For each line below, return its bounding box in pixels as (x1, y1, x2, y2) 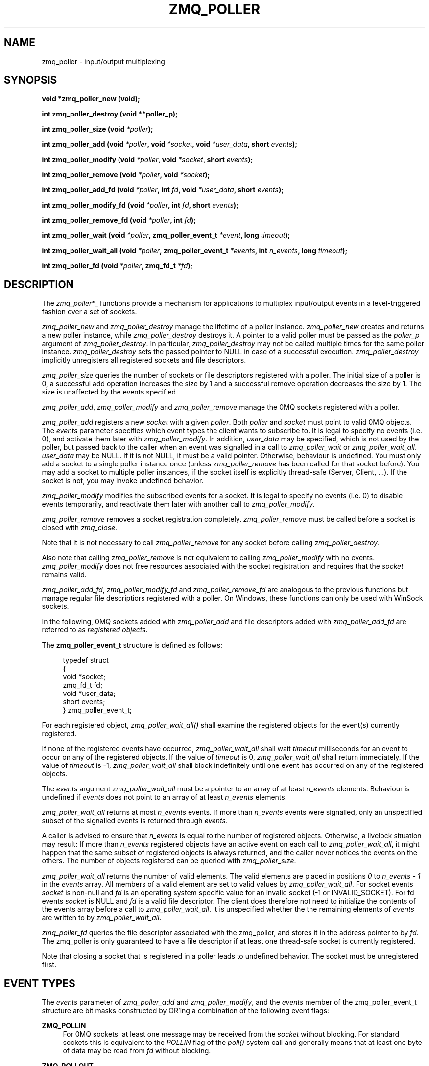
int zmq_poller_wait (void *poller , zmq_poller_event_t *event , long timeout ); (42, 231, 290, 240)
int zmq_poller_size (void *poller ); (42, 125, 153, 134)
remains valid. (42, 570, 87, 579)
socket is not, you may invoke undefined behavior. (42, 476, 204, 485)
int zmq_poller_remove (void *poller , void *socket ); (42, 170, 210, 179)
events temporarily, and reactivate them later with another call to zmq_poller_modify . (42, 500, 315, 509)
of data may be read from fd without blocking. (63, 1046, 211, 1055)
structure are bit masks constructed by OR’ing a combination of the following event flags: (42, 1006, 330, 1015)
